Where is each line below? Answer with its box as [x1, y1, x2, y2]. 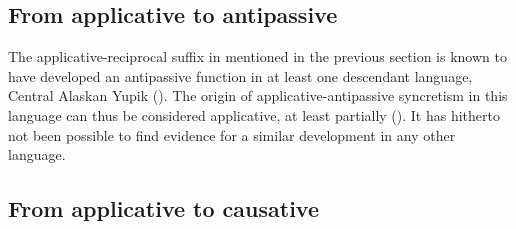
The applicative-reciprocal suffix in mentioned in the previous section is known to [8, 46, 507, 67]
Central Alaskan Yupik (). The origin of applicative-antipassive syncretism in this [8, 85, 508, 106]
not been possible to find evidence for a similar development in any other [8, 124, 456, 145]
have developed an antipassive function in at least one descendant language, [8, 65, 473, 86]
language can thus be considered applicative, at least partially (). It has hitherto [8, 104, 501, 125]
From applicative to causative [8, 193, 319, 224]
